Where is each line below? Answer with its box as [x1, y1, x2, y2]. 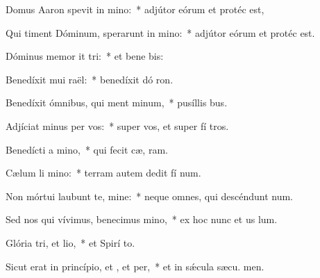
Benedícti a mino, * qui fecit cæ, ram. [6, 142, 168, 156]
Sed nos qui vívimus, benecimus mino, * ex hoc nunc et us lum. [6, 212, 278, 227]
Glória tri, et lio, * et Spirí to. [6, 235, 135, 250]
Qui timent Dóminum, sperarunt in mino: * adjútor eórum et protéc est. [6, 25, 315, 40]
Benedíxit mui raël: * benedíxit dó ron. [6, 72, 174, 86]
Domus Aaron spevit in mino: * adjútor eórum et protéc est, [6, 2, 264, 16]
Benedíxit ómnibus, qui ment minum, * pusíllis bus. [6, 95, 228, 110]
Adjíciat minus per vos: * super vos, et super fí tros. [6, 118, 229, 133]
